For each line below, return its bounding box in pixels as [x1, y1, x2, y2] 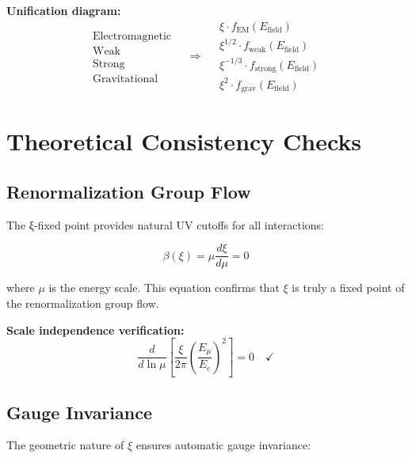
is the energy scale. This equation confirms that [48, 279, 280, 296]
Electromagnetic [92, 30, 171, 42]
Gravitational [92, 73, 158, 85]
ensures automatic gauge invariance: [135, 437, 311, 453]
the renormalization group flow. [6, 294, 159, 311]
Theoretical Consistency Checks [6, 125, 362, 157]
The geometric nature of [6, 437, 124, 453]
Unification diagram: [6, 2, 121, 18]
